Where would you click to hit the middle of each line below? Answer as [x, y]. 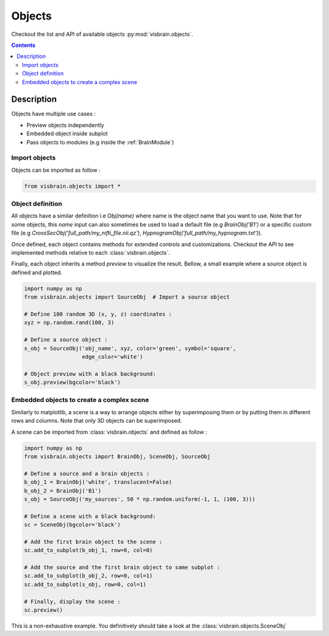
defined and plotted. [37, 272]
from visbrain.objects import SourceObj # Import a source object [127, 297]
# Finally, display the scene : [73, 601]
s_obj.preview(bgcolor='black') [73, 383]
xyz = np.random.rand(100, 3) [69, 323]
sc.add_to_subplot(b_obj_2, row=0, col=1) [88, 576]
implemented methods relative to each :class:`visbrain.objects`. [91, 253]
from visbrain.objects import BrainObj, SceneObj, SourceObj [117, 456]
